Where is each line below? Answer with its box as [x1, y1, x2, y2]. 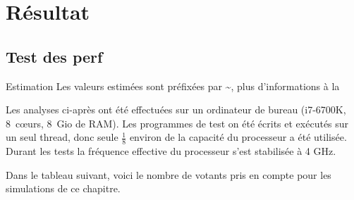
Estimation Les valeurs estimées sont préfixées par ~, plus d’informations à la [6, 78, 340, 93]
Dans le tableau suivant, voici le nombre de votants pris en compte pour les [6, 167, 331, 182]
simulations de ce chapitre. [6, 181, 121, 196]
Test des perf [6, 45, 103, 67]
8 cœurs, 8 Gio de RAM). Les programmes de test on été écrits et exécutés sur [6, 115, 349, 130]
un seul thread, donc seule [6, 130, 118, 144]
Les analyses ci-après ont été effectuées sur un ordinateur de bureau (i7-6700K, [6, 102, 346, 117]
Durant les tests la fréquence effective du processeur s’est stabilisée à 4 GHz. [6, 144, 336, 158]
